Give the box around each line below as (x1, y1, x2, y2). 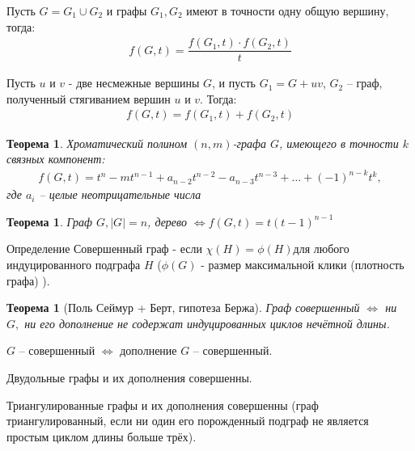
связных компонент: (6, 150, 105, 167)
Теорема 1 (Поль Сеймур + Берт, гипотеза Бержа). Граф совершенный (6, 299, 360, 316)
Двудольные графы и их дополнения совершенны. (6, 369, 252, 386)
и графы (106, 2, 147, 19)
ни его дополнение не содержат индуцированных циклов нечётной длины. (24, 314, 390, 331)
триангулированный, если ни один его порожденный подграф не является (6, 412, 369, 429)
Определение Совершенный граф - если (6, 240, 202, 257)
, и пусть (212, 74, 256, 91)
